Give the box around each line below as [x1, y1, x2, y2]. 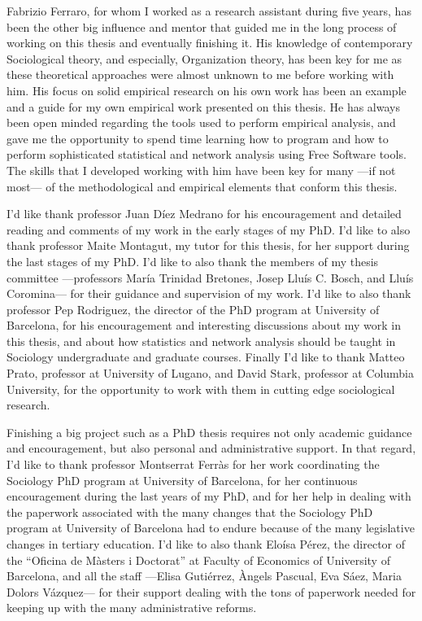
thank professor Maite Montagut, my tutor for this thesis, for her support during [7, 237, 410, 254]
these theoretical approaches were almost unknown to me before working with [7, 66, 394, 83]
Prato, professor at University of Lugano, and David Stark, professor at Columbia [7, 365, 415, 382]
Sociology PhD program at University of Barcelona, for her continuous [7, 471, 358, 488]
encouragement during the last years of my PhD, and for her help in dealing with [7, 488, 411, 505]
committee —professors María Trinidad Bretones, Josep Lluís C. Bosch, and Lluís [7, 269, 414, 286]
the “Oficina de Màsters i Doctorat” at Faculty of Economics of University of [7, 551, 390, 568]
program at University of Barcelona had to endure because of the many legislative [7, 519, 415, 536]
